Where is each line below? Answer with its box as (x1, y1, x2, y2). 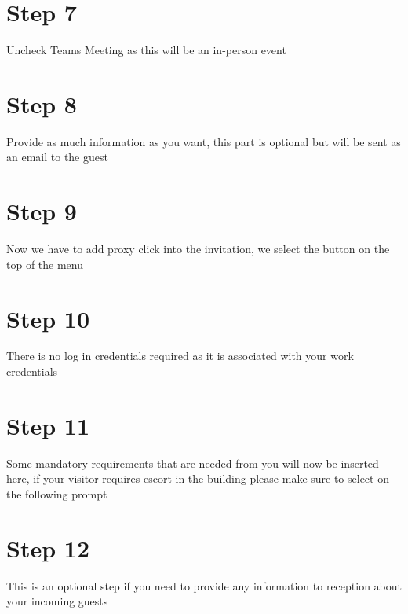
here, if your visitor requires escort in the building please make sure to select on (6, 470, 389, 487)
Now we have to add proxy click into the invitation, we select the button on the (6, 241, 390, 257)
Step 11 (6, 409, 89, 441)
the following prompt (6, 485, 107, 502)
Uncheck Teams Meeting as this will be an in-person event (6, 42, 286, 58)
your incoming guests (6, 593, 108, 609)
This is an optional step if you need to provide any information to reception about (6, 577, 402, 594)
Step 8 (6, 87, 77, 119)
